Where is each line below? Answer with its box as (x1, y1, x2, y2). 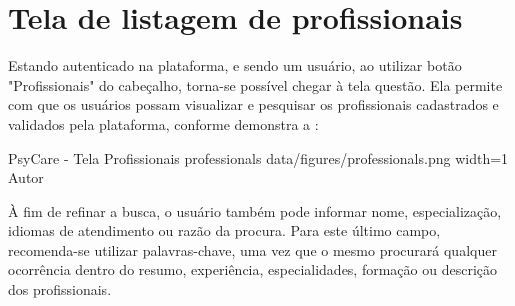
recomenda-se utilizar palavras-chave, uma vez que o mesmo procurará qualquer (8, 239, 497, 260)
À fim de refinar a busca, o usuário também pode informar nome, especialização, (8, 200, 502, 221)
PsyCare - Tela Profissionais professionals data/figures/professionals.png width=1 (8, 147, 509, 168)
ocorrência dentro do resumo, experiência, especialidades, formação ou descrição (8, 259, 498, 280)
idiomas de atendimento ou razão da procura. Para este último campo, (8, 220, 441, 241)
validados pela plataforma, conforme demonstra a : (8, 113, 319, 134)
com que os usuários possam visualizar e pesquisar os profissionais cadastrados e (8, 94, 499, 115)
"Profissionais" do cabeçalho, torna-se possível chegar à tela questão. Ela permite (8, 74, 503, 95)
